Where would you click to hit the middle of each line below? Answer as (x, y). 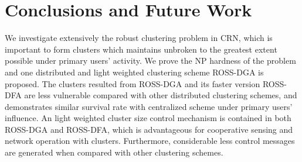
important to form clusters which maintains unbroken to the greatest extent (141, 49)
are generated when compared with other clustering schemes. (114, 152)
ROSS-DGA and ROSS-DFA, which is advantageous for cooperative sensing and (149, 129)
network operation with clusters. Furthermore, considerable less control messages (150, 141)
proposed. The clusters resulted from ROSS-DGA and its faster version (133, 83)
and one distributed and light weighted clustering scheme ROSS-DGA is (134, 72)
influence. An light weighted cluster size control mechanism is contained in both (148, 118)
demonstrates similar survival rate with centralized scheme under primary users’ (149, 106)
